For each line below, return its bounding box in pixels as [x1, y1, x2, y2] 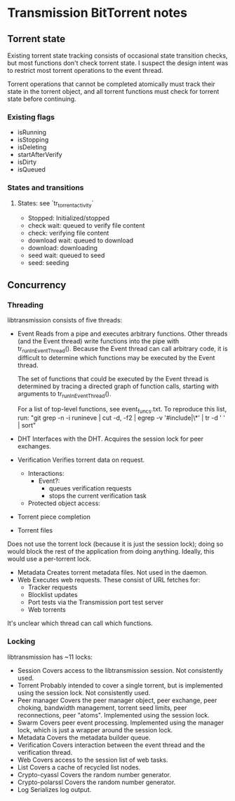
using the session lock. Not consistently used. [17, 688, 151, 697]
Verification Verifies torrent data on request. [17, 456, 145, 464]
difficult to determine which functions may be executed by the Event [17, 353, 215, 362]
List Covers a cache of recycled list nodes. [17, 762, 141, 772]
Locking [7, 636, 36, 646]
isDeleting [17, 143, 47, 151]
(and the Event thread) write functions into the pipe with [17, 337, 180, 345]
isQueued [17, 165, 46, 174]
